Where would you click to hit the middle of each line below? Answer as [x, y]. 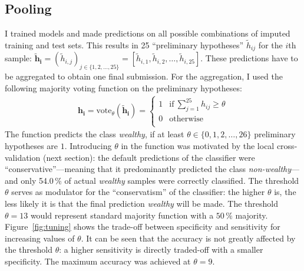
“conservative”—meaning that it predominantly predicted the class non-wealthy [148, 169]
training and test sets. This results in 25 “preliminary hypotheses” [124, 45]
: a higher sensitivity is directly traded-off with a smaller [161, 249]
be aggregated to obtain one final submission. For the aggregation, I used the [144, 76]
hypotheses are [32, 145]
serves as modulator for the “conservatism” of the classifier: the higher [138, 192]
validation [23, 157]
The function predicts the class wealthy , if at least [95, 134]
